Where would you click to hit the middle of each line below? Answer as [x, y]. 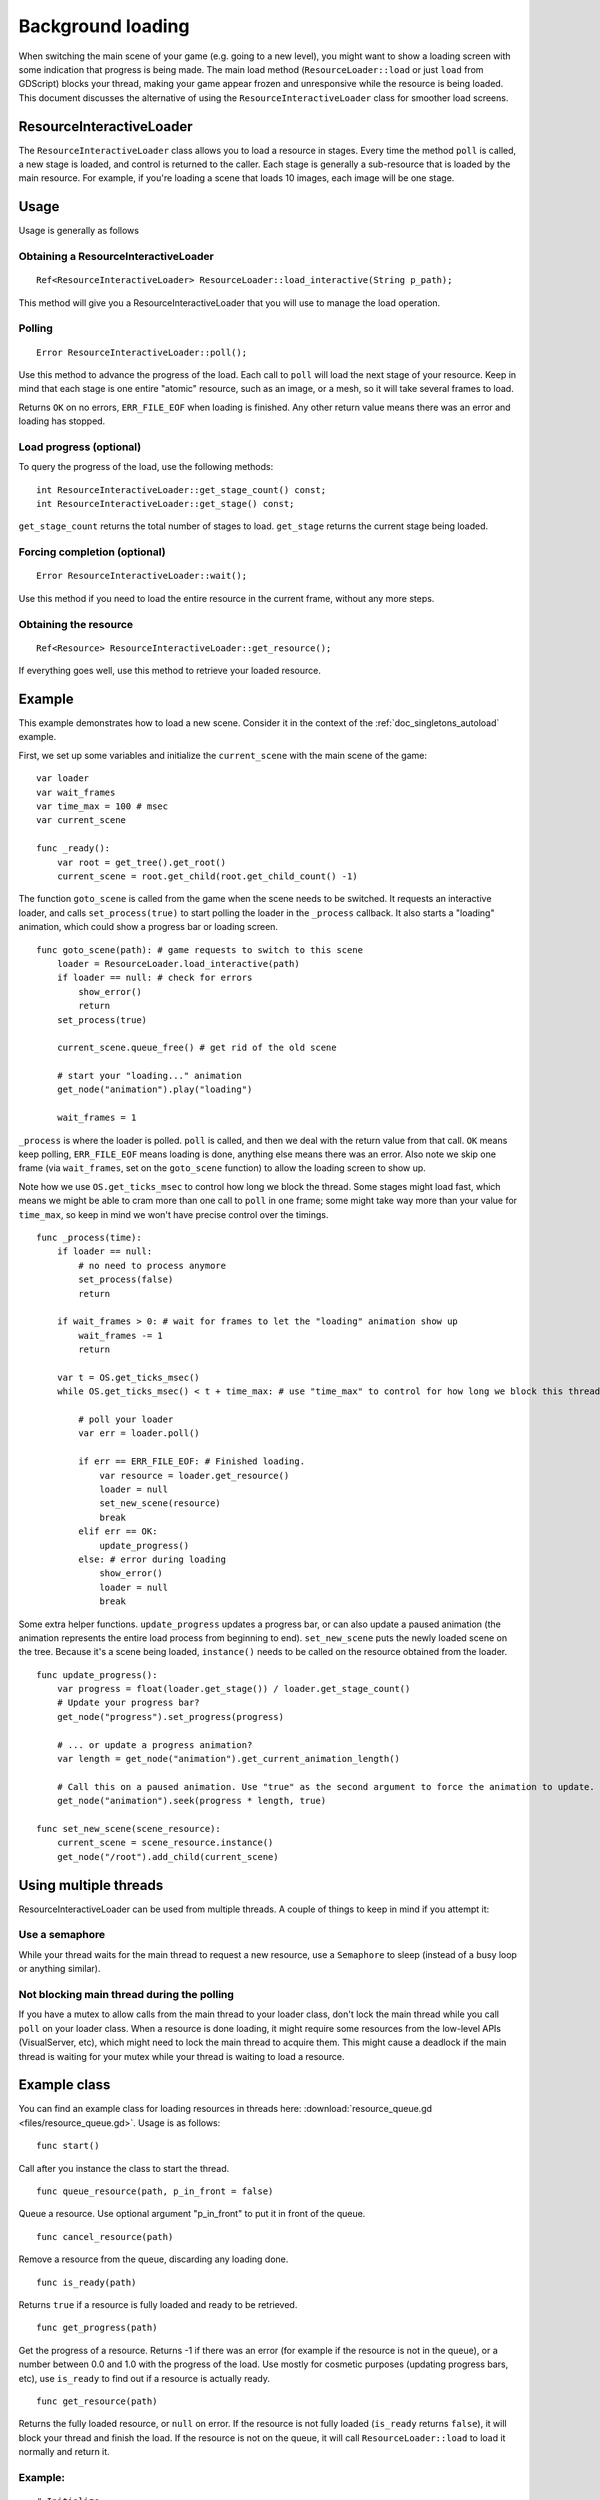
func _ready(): [73, 848]
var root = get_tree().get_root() [141, 862]
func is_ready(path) [86, 2282]
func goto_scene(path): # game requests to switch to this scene [200, 949]
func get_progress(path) [97, 2328]
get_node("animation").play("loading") [154, 1089]
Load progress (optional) [80, 447]
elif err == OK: [118, 1531]
